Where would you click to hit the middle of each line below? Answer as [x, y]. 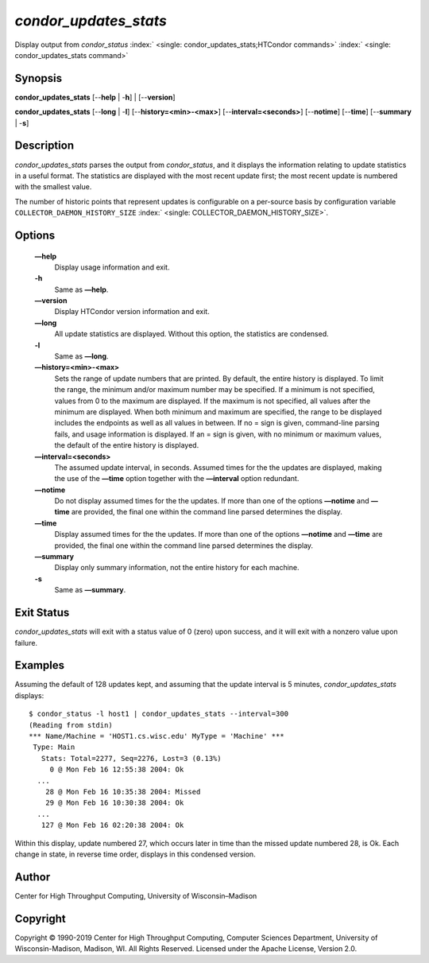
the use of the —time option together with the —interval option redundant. [177, 479]
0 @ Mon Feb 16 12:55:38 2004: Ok [117, 770]
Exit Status [42, 613]
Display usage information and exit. [112, 267]
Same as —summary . [90, 590]
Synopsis [39, 78]
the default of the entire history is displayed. [127, 445]
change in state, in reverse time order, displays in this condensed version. [135, 854]
